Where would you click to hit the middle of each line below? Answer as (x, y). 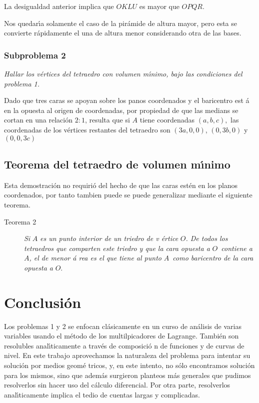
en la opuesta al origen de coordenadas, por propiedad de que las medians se (121, 110)
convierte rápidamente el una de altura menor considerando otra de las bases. (123, 33)
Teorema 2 (20, 221)
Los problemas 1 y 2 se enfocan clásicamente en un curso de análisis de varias (123, 326)
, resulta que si (107, 120)
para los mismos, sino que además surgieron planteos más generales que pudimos (127, 375)
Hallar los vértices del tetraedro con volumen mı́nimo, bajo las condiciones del (123, 73)
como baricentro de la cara (213, 258)
